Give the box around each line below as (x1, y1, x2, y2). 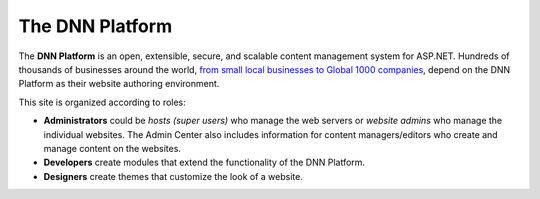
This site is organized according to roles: (18, 96, 187, 108)
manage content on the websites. (43, 142, 182, 154)
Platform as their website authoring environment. (18, 78, 220, 90)
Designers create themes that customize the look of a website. (43, 170, 304, 182)
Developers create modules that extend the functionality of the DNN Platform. (43, 156, 365, 169)
